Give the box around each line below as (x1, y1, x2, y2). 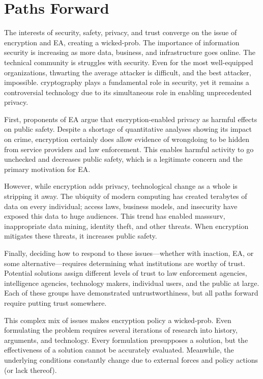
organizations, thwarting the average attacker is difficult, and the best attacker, (4, 67, 251, 77)
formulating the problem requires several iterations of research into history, (4, 325, 238, 335)
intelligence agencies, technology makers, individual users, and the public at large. (4, 277, 259, 288)
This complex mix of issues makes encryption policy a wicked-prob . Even (4, 314, 231, 325)
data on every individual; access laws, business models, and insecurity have (4, 200, 238, 211)
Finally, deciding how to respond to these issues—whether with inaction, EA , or (4, 248, 254, 258)
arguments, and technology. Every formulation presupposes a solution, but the (4, 334, 248, 345)
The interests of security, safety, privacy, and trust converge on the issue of (4, 27, 237, 38)
